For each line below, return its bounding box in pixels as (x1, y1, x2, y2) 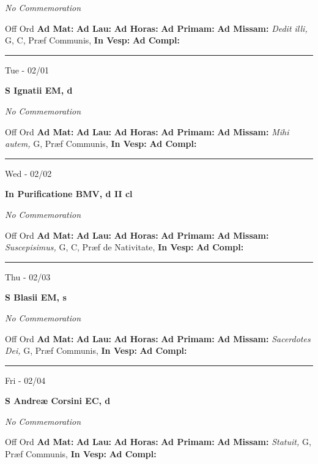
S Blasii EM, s (5, 291, 67, 304)
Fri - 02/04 (5, 373, 46, 386)
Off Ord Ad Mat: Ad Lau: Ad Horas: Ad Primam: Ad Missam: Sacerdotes (5, 332, 311, 345)
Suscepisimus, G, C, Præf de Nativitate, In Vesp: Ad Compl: (5, 241, 244, 253)
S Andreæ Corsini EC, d (5, 394, 111, 407)
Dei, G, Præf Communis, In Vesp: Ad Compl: (5, 344, 187, 357)
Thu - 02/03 (5, 270, 51, 283)
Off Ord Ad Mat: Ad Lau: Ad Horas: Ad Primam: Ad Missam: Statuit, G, (5, 435, 311, 448)
